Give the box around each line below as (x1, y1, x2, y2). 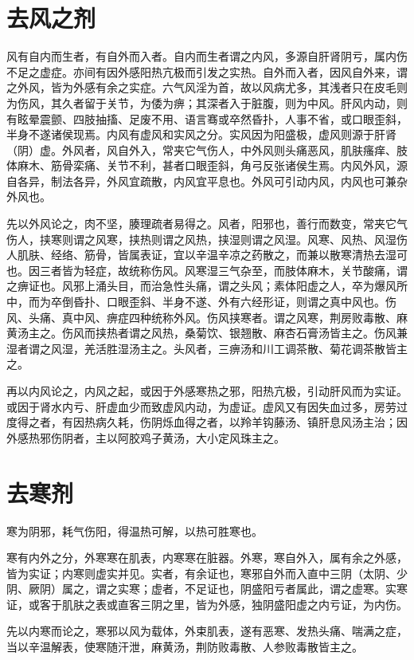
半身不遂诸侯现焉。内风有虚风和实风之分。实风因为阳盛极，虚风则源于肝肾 (6, 126, 396, 143)
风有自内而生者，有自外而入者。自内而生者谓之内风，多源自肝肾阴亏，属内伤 (6, 48, 408, 65)
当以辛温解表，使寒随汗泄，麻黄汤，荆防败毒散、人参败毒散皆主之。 (6, 638, 363, 655)
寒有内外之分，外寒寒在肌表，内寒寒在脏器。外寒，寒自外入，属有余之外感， (6, 549, 408, 566)
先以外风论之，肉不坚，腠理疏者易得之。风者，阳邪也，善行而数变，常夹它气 (6, 215, 408, 232)
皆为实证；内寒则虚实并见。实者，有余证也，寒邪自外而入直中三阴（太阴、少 (6, 564, 408, 581)
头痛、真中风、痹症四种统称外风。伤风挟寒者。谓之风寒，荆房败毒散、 (28, 308, 396, 325)
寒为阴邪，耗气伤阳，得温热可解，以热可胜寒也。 (6, 522, 263, 539)
